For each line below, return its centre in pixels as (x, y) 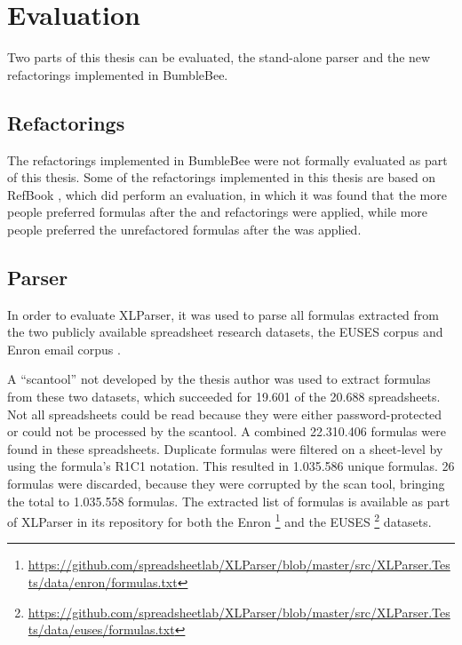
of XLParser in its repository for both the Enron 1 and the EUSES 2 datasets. (219, 520)
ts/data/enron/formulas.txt (103, 582)
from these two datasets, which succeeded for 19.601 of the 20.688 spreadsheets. (224, 397)
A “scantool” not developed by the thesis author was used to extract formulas (219, 379)
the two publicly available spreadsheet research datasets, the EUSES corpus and (225, 332)
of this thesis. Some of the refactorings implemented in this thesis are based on (222, 177)
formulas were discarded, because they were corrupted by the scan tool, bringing (226, 484)
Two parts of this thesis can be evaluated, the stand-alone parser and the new (219, 57)
